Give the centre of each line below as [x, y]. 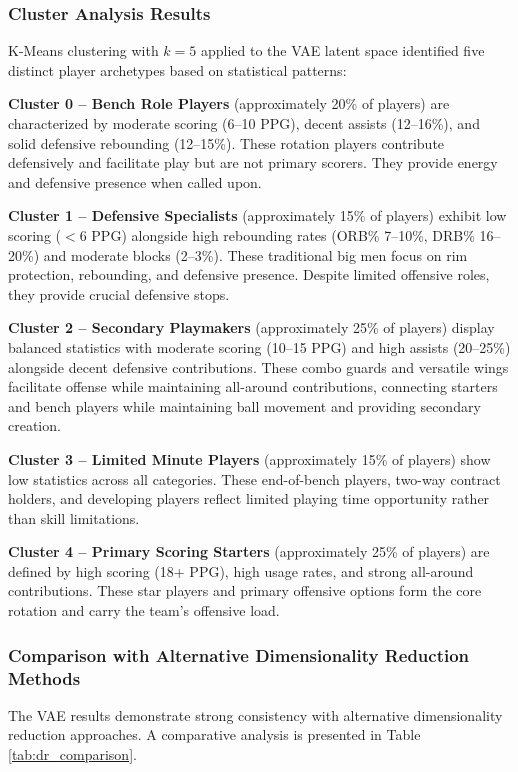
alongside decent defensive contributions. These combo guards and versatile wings [258, 366]
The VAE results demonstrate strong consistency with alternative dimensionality [255, 714]
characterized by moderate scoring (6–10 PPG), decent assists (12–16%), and [244, 123]
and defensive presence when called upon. [135, 181]
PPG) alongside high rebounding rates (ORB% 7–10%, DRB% [283, 234]
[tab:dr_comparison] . [72, 753]
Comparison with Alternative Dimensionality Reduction [239, 654]
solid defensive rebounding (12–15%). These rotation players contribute [226, 142]
